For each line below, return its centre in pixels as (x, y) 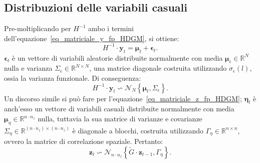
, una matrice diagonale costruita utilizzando (158, 68)
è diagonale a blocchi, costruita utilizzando (138, 130)
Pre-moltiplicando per (38, 28)
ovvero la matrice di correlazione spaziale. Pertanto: (84, 141)
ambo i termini (111, 28)
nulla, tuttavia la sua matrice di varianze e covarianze (120, 119)
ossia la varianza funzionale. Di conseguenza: (73, 78)
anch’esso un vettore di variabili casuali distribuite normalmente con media (119, 109)
